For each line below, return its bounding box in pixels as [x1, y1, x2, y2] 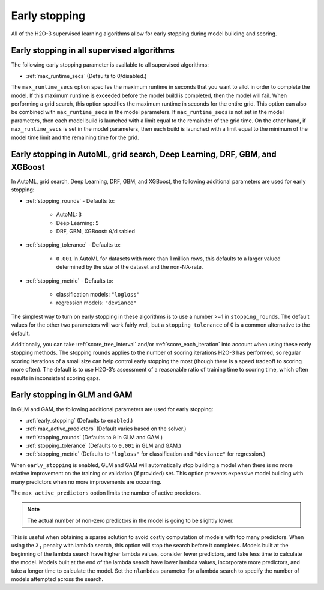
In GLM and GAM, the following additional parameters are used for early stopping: [11, 406, 214, 413]
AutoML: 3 [56, 211, 82, 218]
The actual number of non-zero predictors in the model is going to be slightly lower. [27, 517, 234, 524]
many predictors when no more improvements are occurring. [11, 478, 162, 486]
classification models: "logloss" [56, 290, 140, 298]
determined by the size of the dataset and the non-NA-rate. [56, 263, 203, 271]
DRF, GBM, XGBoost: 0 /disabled [56, 228, 135, 235]
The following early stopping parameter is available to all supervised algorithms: [11, 61, 209, 68]
